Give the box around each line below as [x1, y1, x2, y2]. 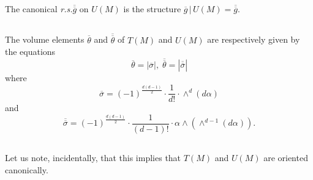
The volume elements [5, 33, 85, 46]
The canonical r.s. [5, 2, 73, 15]
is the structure [123, 2, 181, 15]
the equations [5, 45, 56, 58]
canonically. [5, 163, 48, 176]
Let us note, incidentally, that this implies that [5, 151, 181, 164]
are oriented [263, 151, 308, 164]
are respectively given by [207, 33, 300, 46]
